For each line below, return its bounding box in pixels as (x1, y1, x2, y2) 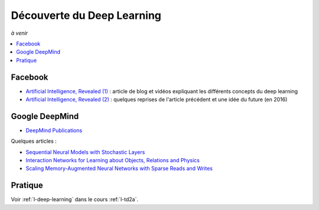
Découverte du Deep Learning (11, 9, 162, 22)
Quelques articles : (11, 137, 57, 145)
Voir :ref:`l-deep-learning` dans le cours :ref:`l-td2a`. (11, 196, 139, 203)
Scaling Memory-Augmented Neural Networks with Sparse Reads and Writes (25, 165, 213, 172)
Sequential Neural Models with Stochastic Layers (25, 148, 145, 156)
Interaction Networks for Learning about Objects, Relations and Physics (25, 157, 200, 164)
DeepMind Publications (25, 127, 83, 134)
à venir (11, 29, 28, 37)
